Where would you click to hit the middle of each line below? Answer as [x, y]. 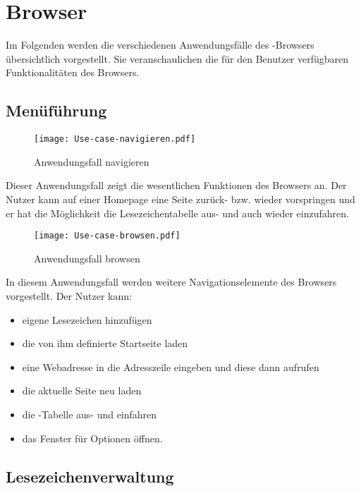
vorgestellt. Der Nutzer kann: [69, 295]
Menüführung [56, 110]
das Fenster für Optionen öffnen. [92, 438]
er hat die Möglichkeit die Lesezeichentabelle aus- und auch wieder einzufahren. [177, 213]
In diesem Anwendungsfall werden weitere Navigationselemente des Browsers [171, 282]
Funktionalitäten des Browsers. [73, 72]
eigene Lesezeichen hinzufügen [87, 319]
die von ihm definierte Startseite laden [105, 343]
